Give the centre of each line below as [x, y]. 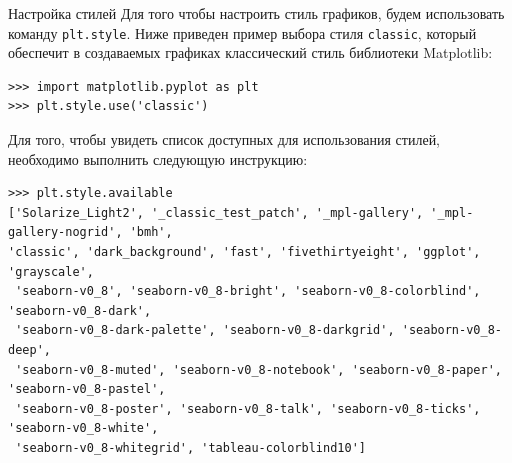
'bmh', [151, 232]
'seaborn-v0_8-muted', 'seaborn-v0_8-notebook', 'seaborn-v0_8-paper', [258, 369]
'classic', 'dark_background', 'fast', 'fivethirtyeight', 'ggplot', [244, 252]
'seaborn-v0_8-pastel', [87, 389]
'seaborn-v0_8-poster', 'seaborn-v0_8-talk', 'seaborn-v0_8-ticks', [248, 408]
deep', [29, 349]
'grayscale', [51, 271]
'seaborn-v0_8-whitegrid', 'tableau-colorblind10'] [190, 447]
